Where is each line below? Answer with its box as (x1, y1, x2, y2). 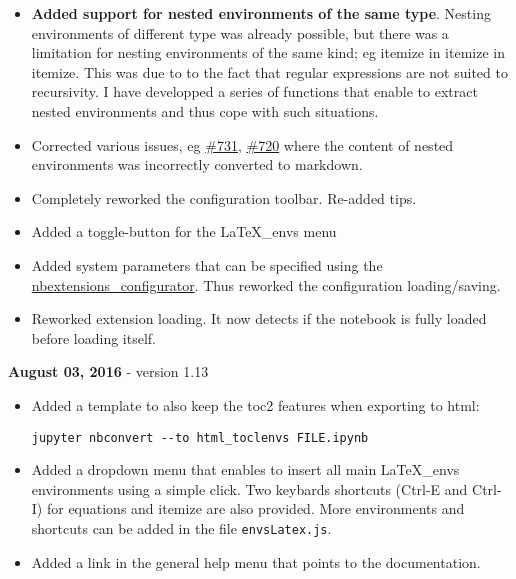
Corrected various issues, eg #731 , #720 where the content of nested (31, 134, 454, 155)
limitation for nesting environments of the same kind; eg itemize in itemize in (31, 42, 505, 63)
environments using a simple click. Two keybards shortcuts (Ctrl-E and (31, 478, 468, 499)
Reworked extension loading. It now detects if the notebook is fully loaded (31, 308, 487, 329)
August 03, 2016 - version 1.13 (8, 361, 209, 382)
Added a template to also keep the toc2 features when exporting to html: (31, 394, 480, 415)
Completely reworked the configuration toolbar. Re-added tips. (31, 187, 417, 208)
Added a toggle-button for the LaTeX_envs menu (31, 221, 337, 242)
